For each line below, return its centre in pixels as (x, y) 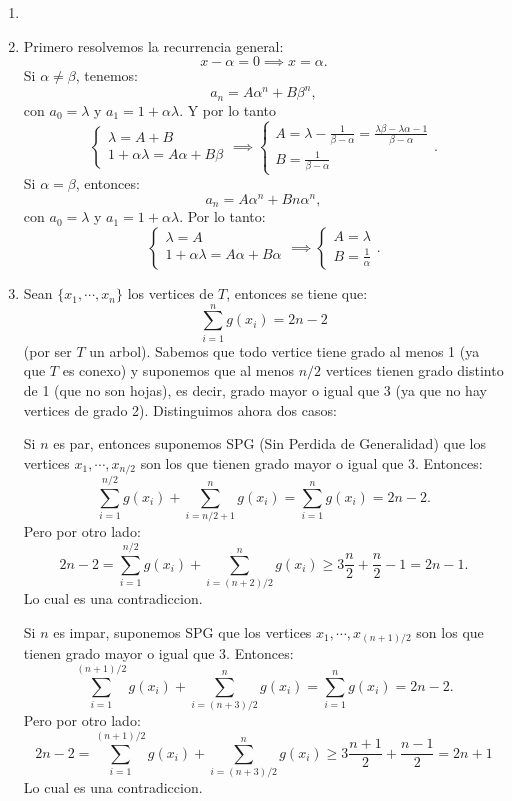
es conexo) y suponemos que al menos (178, 370)
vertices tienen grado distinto (414, 370)
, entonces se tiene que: (297, 293)
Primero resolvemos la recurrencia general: (153, 45)
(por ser (47, 350)
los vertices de (170, 293)
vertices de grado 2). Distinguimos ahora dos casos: (180, 409)
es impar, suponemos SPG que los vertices (182, 631)
